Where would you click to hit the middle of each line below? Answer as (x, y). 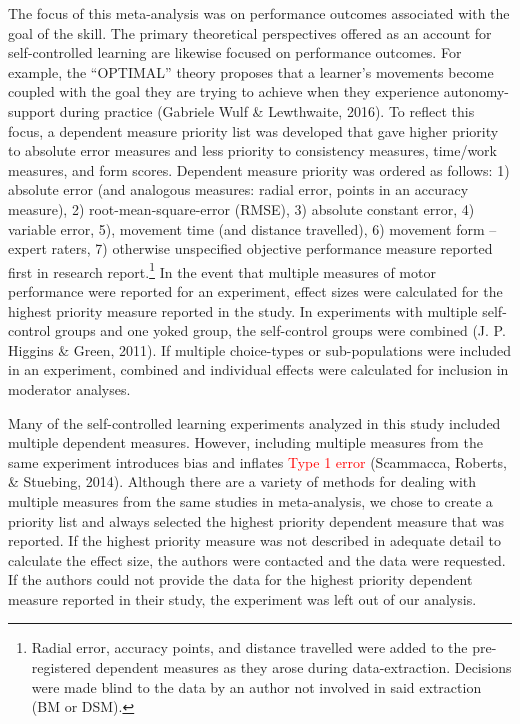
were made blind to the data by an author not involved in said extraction (256, 686)
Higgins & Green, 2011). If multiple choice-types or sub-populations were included (259, 349)
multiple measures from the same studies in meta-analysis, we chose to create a (250, 500)
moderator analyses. (69, 388)
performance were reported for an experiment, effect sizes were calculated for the (255, 290)
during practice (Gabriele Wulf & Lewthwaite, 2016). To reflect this (267, 110)
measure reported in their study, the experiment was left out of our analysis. (242, 598)
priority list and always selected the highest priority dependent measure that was (256, 520)
